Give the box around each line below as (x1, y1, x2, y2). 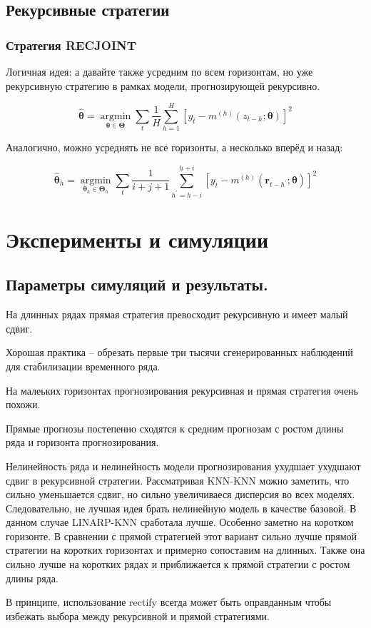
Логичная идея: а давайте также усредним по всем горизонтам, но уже (6, 64, 313, 78)
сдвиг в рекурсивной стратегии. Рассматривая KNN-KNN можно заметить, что (6, 472, 350, 487)
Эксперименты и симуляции (6, 224, 269, 253)
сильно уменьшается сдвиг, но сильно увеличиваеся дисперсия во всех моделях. (6, 487, 355, 502)
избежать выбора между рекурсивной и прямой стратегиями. (6, 608, 270, 623)
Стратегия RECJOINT (6, 36, 136, 54)
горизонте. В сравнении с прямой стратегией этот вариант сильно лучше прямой (6, 528, 357, 543)
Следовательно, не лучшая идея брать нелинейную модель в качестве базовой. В (6, 500, 357, 515)
